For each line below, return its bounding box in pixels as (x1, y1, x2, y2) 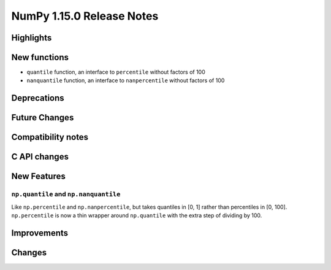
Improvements (11, 228, 69, 238)
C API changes (11, 152, 69, 162)
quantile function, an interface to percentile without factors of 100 (26, 68, 205, 76)
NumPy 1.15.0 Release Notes (11, 9, 159, 23)
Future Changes (11, 112, 74, 123)
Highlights (11, 33, 52, 43)
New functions (11, 52, 69, 63)
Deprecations (11, 93, 64, 104)
